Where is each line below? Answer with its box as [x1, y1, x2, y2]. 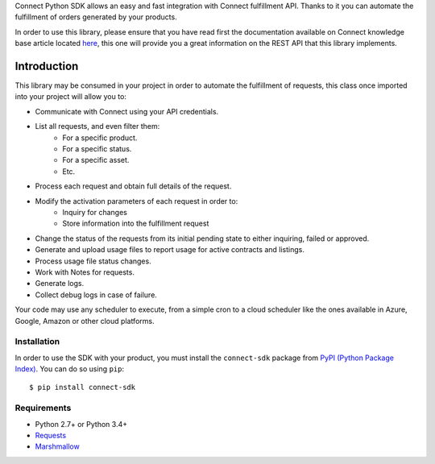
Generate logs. [35, 279, 85, 288]
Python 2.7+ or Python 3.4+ [35, 419, 128, 429]
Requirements [14, 403, 72, 414]
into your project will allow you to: [14, 92, 126, 101]
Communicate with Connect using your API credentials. [35, 106, 219, 116]
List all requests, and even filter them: [35, 122, 160, 131]
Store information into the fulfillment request [62, 218, 209, 229]
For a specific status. [62, 144, 132, 154]
